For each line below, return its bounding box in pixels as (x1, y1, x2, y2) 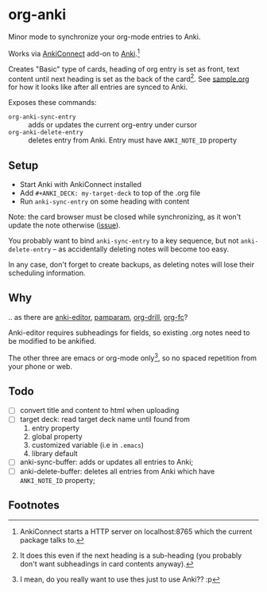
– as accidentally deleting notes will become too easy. (52, 244, 230, 254)
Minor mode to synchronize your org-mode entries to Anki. (8, 32, 201, 41)
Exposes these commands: (8, 98, 97, 107)
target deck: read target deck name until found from (19, 415, 191, 424)
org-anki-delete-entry (8, 129, 83, 137)
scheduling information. (8, 268, 86, 278)
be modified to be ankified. (8, 336, 97, 345)
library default (31, 449, 78, 458)
